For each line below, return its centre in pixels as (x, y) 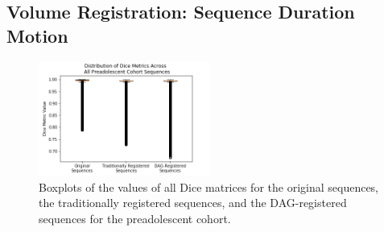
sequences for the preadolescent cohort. (135, 218)
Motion (37, 35)
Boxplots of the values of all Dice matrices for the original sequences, (209, 186)
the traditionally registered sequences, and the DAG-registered (193, 203)
